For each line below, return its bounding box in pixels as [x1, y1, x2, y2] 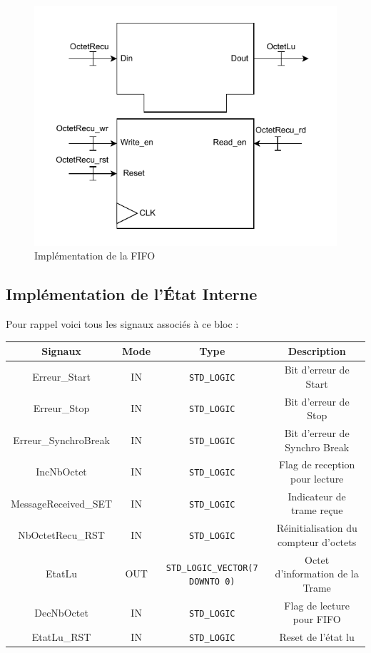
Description [288, 344, 346, 359]
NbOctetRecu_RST [18, 528, 105, 543]
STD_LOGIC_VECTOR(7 [166, 562, 258, 573]
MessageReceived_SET [11, 495, 113, 510]
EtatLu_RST [31, 629, 91, 644]
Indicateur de [288, 488, 346, 503]
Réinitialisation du [276, 520, 357, 535]
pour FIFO [293, 612, 341, 627]
